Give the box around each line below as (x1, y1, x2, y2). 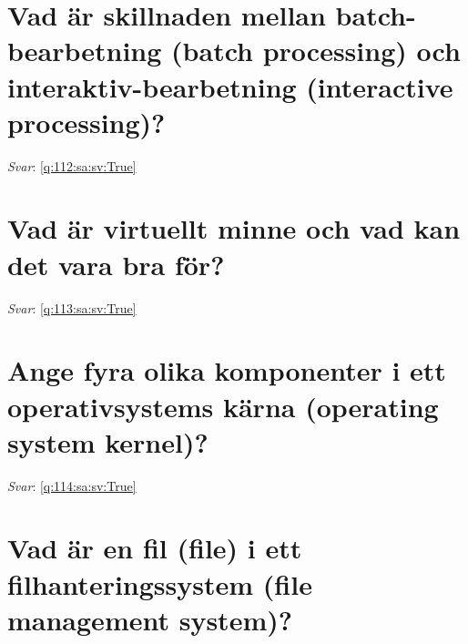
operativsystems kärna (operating (7, 387, 439, 424)
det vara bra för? (7, 245, 225, 282)
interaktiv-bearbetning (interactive (7, 67, 453, 105)
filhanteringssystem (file (7, 565, 312, 602)
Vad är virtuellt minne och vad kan (7, 210, 461, 247)
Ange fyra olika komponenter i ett (7, 352, 446, 389)
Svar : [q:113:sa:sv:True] (7, 298, 137, 317)
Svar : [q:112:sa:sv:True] (7, 156, 137, 175)
